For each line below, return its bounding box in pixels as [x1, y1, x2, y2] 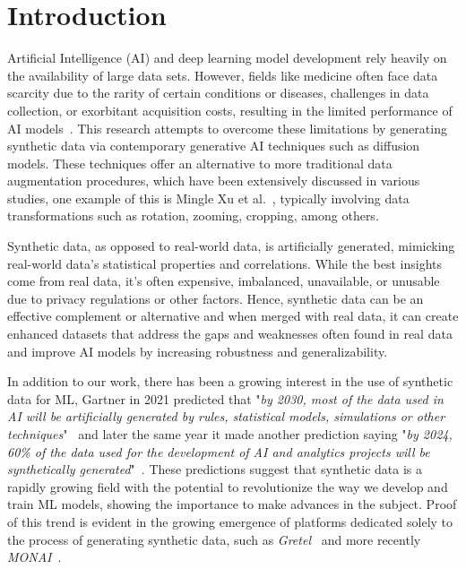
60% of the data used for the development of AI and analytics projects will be [7, 442, 430, 461]
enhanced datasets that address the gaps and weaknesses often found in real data [7, 324, 453, 343]
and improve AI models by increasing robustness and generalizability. [7, 341, 388, 360]
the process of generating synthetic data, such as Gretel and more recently [7, 530, 421, 548]
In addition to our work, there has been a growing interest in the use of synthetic [7, 372, 453, 391]
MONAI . [7, 547, 62, 566]
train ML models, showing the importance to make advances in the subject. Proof [7, 495, 457, 513]
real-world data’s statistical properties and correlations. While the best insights [7, 254, 443, 272]
